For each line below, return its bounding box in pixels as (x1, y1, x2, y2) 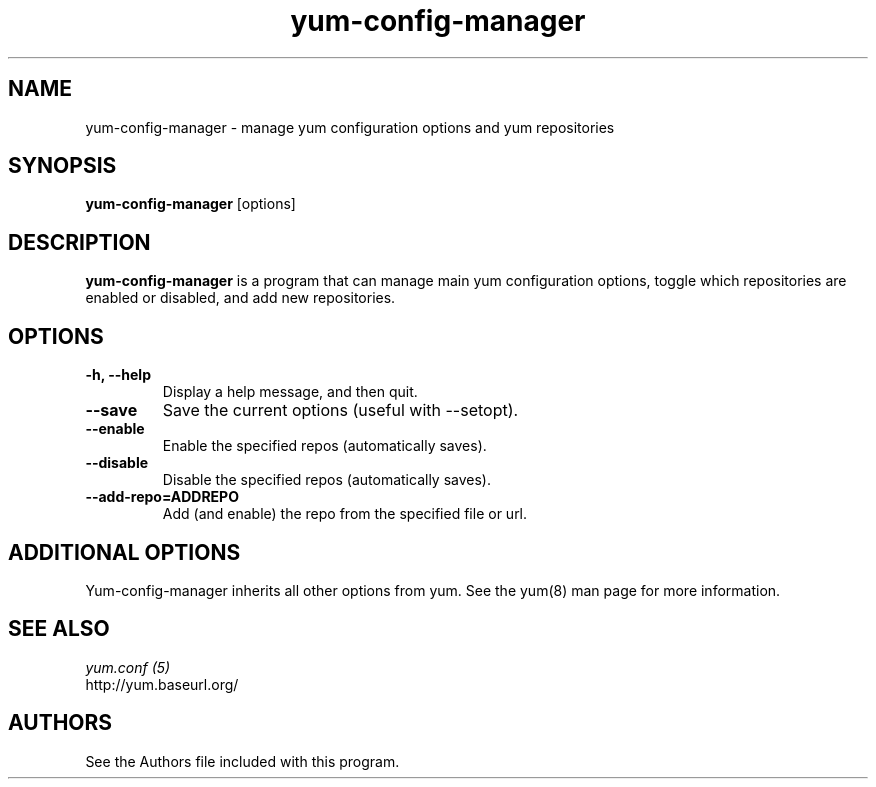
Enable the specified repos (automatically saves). (162, 437, 487, 455)
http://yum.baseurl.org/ (85, 675, 239, 693)
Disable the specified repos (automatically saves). (162, 471, 491, 489)
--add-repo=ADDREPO (85, 488, 239, 506)
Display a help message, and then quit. (162, 383, 418, 401)
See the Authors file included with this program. (85, 752, 400, 770)
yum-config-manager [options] (85, 195, 296, 213)
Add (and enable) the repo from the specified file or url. (162, 505, 528, 523)
